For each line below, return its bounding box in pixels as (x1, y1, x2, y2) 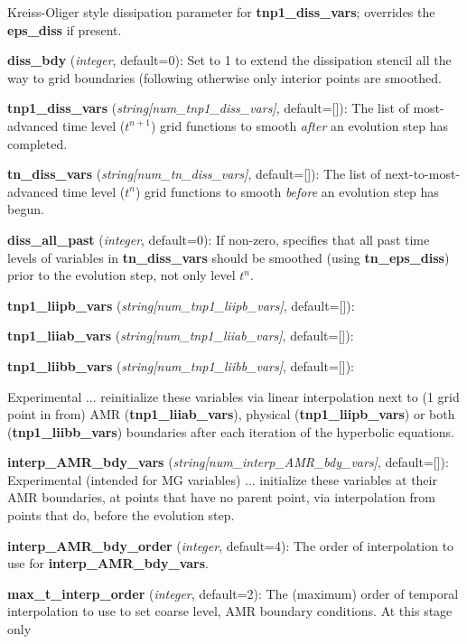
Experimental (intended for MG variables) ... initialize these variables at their (7, 470, 437, 489)
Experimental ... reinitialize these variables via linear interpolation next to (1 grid (7, 387, 460, 406)
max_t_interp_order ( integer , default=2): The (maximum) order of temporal (7, 583, 459, 602)
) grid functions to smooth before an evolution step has (135, 182, 439, 201)
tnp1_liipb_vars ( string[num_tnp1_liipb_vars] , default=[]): (7, 295, 355, 314)
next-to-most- (385, 164, 461, 183)
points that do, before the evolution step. (7, 506, 235, 525)
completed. (7, 134, 68, 153)
